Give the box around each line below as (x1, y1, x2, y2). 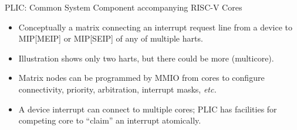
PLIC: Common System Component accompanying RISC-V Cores (5, 1, 242, 13)
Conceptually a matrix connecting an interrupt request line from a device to (18, 20, 292, 33)
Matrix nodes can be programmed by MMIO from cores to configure (18, 71, 265, 84)
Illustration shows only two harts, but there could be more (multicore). (18, 52, 274, 64)
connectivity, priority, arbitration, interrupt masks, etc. (18, 83, 217, 95)
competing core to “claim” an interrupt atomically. (18, 114, 201, 126)
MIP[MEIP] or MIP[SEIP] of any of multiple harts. (18, 32, 203, 45)
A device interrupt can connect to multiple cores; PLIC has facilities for (18, 102, 277, 115)
